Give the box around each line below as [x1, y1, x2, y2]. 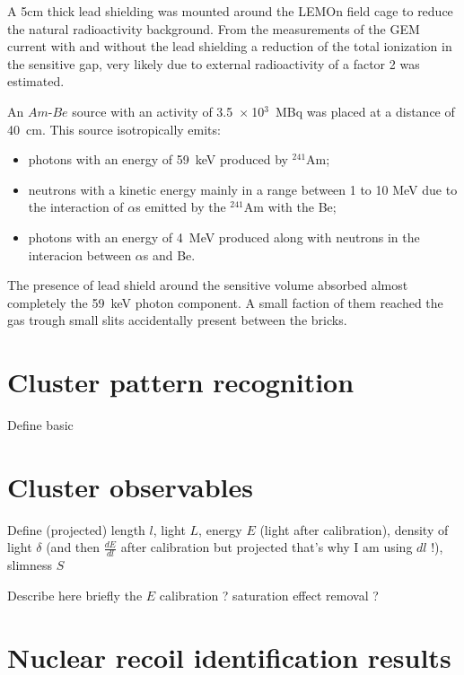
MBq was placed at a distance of [275, 101, 455, 120]
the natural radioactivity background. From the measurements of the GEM [7, 19, 420, 38]
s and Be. [143, 245, 196, 264]
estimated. [7, 72, 65, 91]
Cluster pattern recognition [7, 364, 355, 400]
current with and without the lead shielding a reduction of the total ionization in [7, 37, 452, 56]
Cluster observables [7, 468, 253, 504]
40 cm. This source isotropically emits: [7, 119, 221, 138]
